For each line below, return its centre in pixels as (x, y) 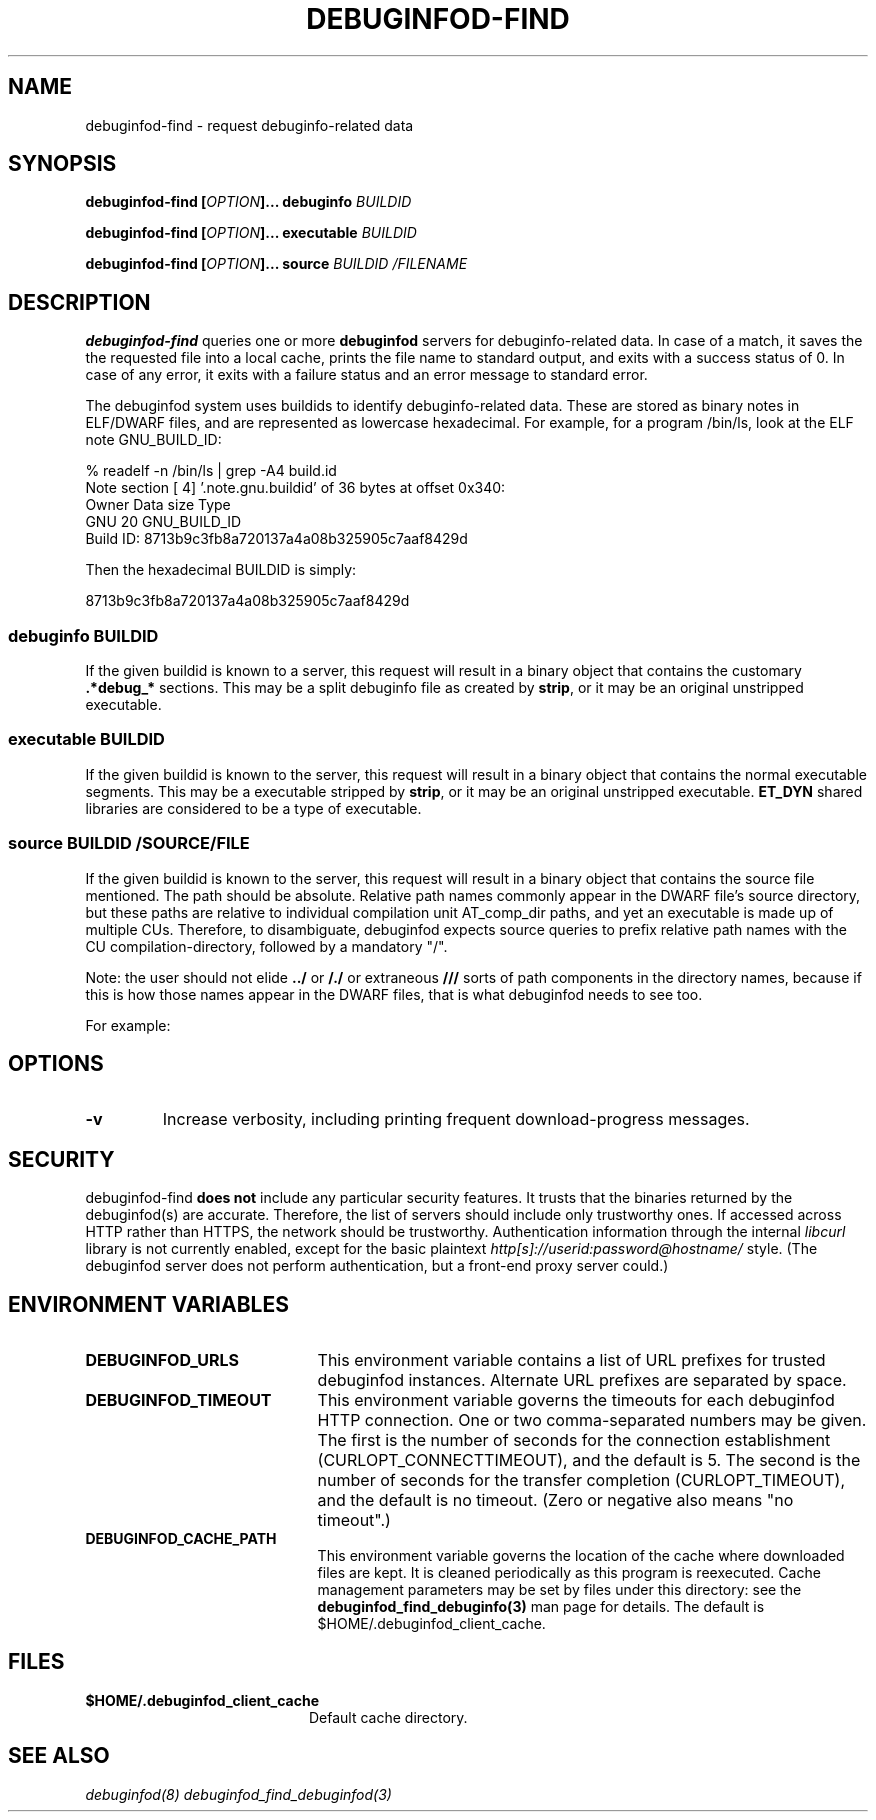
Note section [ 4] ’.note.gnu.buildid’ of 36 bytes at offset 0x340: (295, 488)
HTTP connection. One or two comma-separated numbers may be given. (592, 1420)
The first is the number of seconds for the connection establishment (574, 1440)
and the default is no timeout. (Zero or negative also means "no (555, 1500)
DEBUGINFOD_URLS (162, 1360)
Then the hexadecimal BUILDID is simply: (221, 570)
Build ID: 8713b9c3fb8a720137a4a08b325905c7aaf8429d (276, 539)
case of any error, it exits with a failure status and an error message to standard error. (366, 375)
